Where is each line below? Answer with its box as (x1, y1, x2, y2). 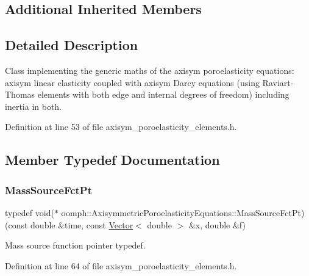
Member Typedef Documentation (5, 150, 220, 169)
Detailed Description (5, 35, 138, 54)
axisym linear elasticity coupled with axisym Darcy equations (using (5, 76, 260, 89)
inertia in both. (5, 100, 62, 112)
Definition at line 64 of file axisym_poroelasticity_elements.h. (5, 259, 237, 272)
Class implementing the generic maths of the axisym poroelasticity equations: (5, 64, 294, 76)
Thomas (5, 88, 35, 101)
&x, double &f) (188, 218, 246, 231)
